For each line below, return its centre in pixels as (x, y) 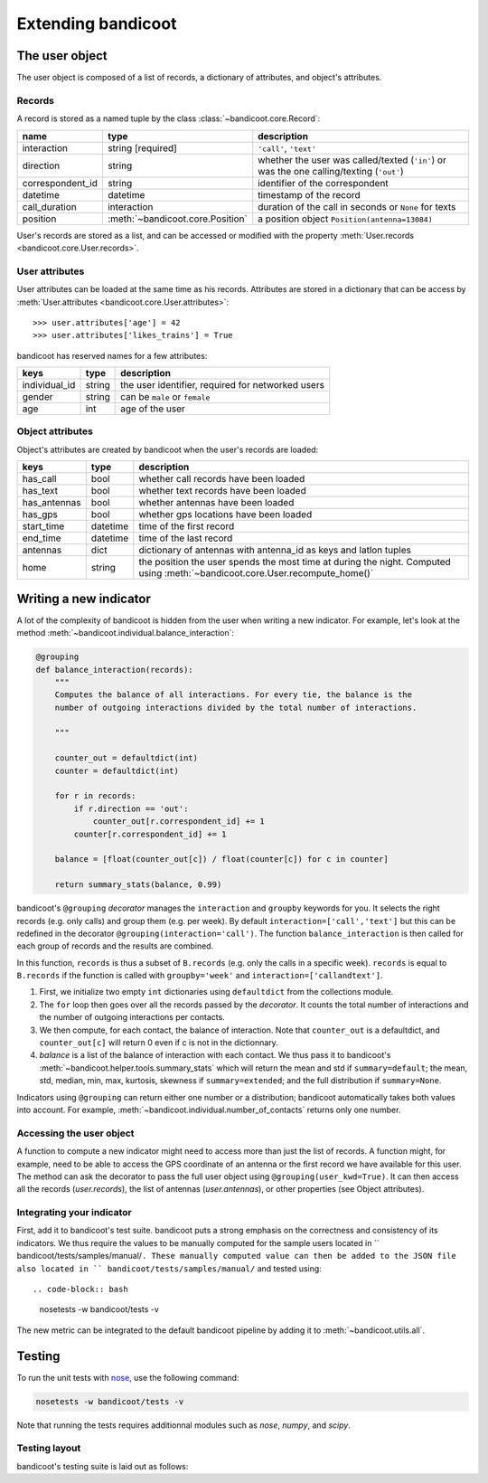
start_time (43, 526)
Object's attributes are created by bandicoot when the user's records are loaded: (168, 449)
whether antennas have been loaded (216, 503)
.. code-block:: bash (80, 1289)
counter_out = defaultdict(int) (127, 758)
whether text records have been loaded (222, 491)
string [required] (142, 147)
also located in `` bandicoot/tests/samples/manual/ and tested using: (169, 1268)
